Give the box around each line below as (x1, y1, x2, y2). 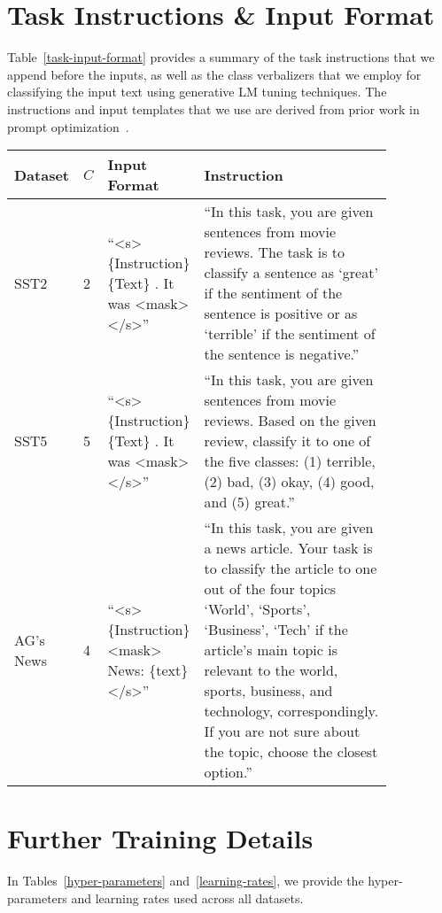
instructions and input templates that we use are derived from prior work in (7, 99, 420, 118)
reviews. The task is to (204, 242, 345, 263)
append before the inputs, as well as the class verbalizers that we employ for (7, 65, 422, 83)
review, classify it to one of (204, 430, 371, 452)
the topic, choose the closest (204, 741, 378, 762)
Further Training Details (7, 820, 314, 856)
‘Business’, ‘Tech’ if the (204, 619, 348, 640)
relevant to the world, (204, 660, 338, 681)
